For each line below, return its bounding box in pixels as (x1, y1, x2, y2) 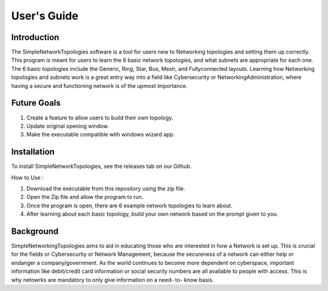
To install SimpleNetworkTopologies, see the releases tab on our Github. (11, 162, 192, 170)
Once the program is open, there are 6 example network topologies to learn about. (26, 202, 233, 209)
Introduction (11, 32, 60, 42)
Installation (11, 147, 55, 157)
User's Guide (11, 9, 79, 22)
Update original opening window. (26, 122, 109, 130)
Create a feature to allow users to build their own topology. (26, 114, 173, 121)
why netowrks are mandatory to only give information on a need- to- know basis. (11, 276, 214, 283)
